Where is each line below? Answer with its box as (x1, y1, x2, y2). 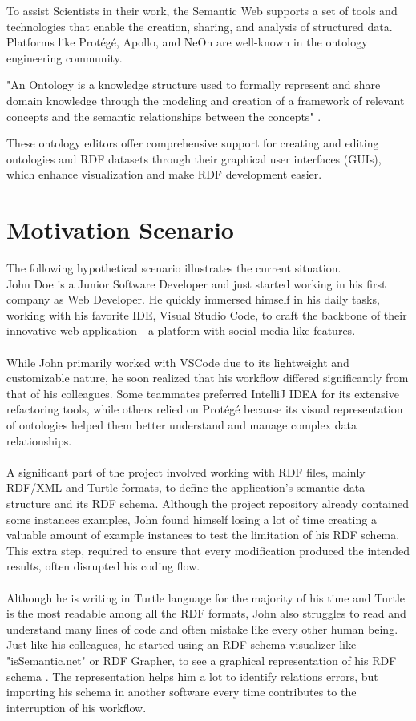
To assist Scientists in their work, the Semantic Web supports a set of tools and (6, 2, 398, 18)
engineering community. (6, 49, 123, 66)
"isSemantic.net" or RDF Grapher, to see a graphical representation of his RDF (6, 651, 397, 668)
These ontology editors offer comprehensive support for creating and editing (6, 135, 379, 151)
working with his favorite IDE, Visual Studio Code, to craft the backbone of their (6, 306, 407, 323)
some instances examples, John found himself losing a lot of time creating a (6, 510, 377, 527)
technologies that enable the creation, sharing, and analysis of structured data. (6, 18, 393, 34)
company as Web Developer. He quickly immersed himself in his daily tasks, (6, 291, 380, 308)
